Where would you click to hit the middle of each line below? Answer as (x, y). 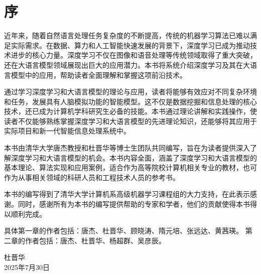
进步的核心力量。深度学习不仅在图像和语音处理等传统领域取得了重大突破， (134, 55)
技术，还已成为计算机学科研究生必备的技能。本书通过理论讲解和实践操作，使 (130, 111)
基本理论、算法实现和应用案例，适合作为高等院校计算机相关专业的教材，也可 (130, 167)
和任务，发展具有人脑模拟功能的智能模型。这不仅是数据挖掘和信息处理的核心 (130, 101)
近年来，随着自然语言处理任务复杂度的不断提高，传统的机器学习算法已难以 (127, 35)
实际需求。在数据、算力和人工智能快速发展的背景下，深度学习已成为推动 (130, 45)
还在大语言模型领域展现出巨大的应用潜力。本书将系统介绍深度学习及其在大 (127, 64)
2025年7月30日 (27, 267)
